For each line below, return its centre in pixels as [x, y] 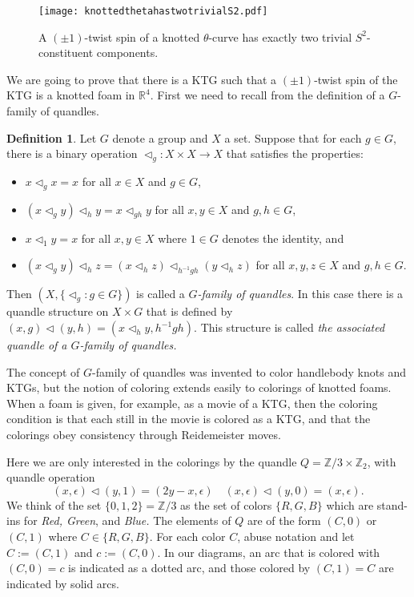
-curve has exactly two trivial [280, 36]
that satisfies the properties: [295, 153]
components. [127, 52]
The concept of [43, 371]
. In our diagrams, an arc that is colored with [269, 552]
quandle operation [51, 477]
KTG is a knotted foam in [71, 95]
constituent [66, 52]
